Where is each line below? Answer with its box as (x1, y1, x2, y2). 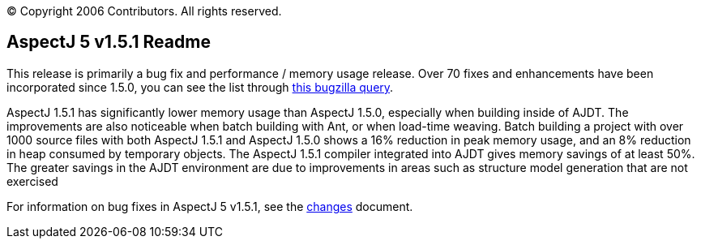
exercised (6, 174, 58, 188)
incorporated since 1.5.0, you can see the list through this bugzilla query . (6, 80, 394, 94)
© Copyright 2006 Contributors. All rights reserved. (6, 4, 282, 18)
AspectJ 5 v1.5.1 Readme (6, 32, 211, 53)
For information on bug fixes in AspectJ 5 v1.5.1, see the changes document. (6, 199, 413, 213)
